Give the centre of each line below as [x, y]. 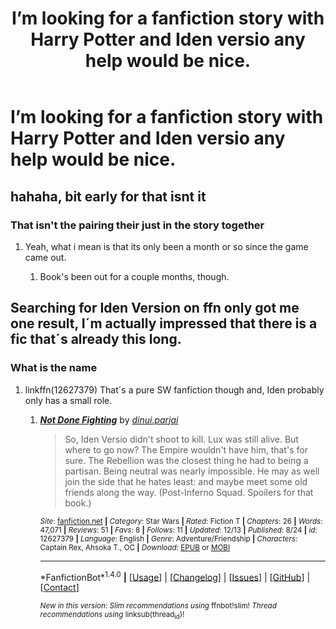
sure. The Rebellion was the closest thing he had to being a [186, 460]
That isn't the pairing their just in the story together [137, 225]
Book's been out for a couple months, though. [134, 276]
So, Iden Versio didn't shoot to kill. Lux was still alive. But [181, 439]
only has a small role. [68, 400]
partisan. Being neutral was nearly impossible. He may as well [192, 471]
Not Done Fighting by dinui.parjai [109, 419]
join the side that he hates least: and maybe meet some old [186, 481]
